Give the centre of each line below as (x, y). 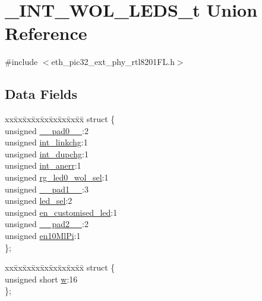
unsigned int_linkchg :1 (46, 142)
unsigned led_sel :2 (39, 201)
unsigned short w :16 (41, 279)
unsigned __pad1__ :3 (47, 189)
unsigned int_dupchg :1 (47, 153)
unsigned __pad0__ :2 (47, 130)
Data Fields (41, 94)
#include (21, 62)
